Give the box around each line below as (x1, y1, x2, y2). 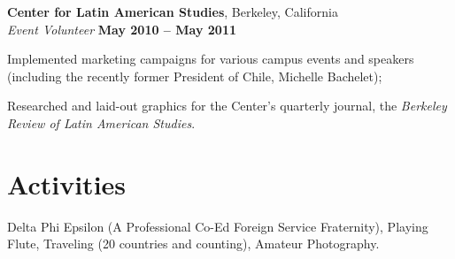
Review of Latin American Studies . (7, 113, 196, 132)
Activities (7, 165, 127, 202)
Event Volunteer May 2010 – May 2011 (7, 19, 236, 38)
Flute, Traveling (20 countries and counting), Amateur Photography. (7, 234, 380, 253)
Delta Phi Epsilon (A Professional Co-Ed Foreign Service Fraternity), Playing (7, 217, 428, 235)
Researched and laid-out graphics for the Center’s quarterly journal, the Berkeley (7, 96, 447, 115)
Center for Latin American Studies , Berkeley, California (7, 3, 338, 20)
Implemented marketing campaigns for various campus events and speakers (7, 50, 414, 68)
